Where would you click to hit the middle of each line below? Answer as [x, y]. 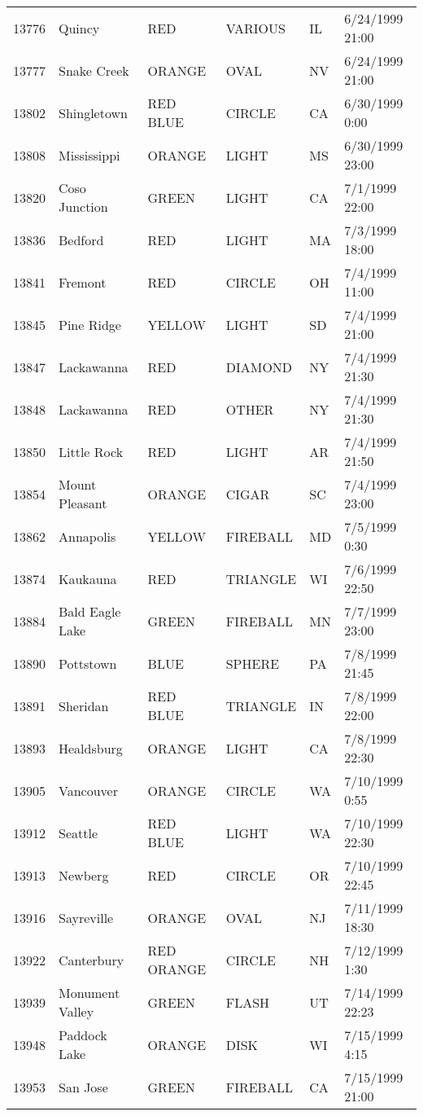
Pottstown [88, 663]
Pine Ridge [90, 324]
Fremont [83, 282]
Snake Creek [94, 70]
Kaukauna [88, 578]
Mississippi [89, 155]
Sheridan [84, 705]
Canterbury [92, 960]
